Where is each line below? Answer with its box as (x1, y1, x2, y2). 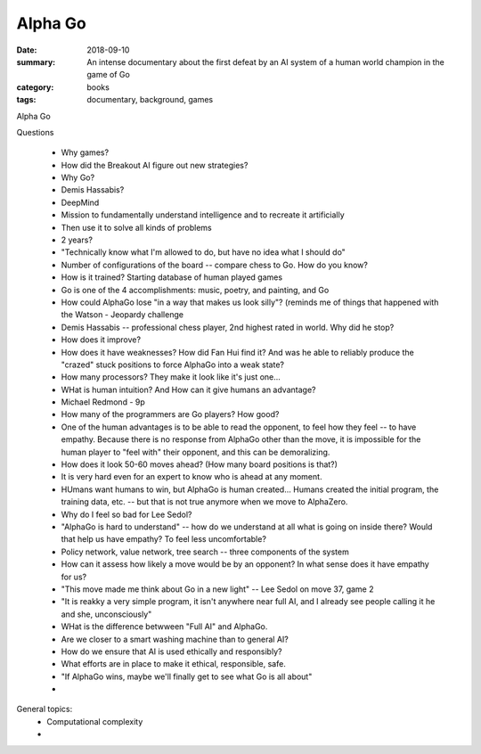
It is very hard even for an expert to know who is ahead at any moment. (61, 471, 322, 482)
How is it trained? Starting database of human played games (61, 272, 283, 283)
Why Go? (61, 172, 95, 183)
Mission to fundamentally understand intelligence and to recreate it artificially (61, 209, 345, 220)
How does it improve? (61, 334, 142, 345)
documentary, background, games (86, 94, 214, 105)
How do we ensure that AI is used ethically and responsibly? (61, 646, 282, 657)
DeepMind (61, 197, 100, 208)
